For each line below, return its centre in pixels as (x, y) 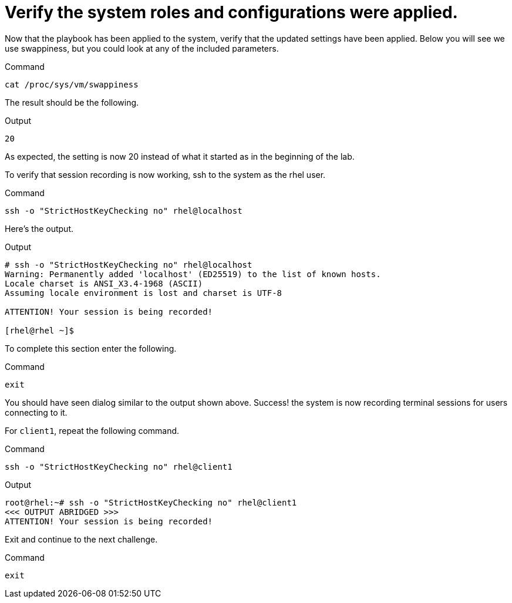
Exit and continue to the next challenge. (81, 539)
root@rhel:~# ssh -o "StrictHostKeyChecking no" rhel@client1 (151, 502)
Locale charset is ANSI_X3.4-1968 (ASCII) (104, 283)
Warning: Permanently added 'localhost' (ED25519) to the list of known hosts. (193, 274)
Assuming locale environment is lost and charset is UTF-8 (144, 293)
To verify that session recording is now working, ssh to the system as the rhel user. (165, 174)
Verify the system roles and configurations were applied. (231, 12)
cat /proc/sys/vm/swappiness (72, 84)
